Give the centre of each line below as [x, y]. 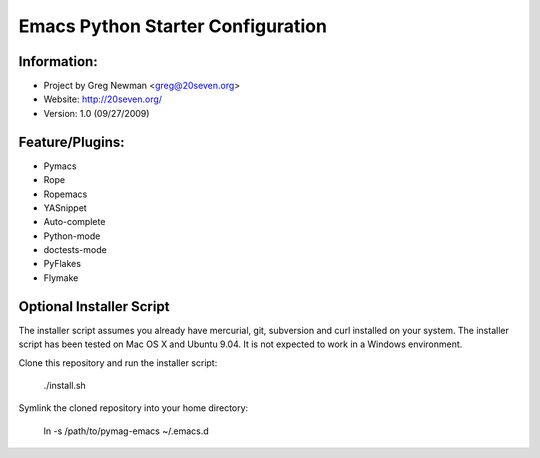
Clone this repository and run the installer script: [118, 362]
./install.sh [65, 385]
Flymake [61, 277]
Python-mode [72, 236]
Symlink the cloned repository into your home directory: [133, 408]
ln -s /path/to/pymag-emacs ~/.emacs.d [126, 431]
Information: [58, 61]
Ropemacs [65, 194]
